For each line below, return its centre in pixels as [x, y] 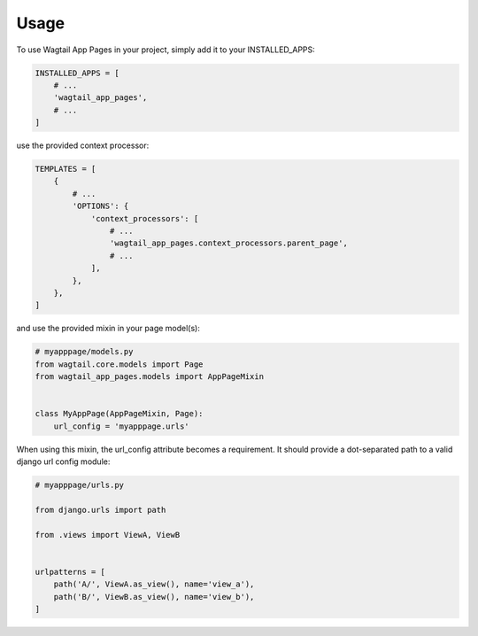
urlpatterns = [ [70, 572]
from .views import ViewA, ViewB [108, 535]
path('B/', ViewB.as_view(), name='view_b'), [154, 597]
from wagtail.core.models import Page [119, 364]
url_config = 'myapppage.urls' [121, 426]
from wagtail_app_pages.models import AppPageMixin [150, 377]
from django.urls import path [100, 510]
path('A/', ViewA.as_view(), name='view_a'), [154, 584]
